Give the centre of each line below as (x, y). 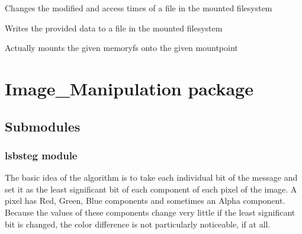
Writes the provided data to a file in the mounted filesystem (114, 28)
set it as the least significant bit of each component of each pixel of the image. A (151, 189)
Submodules (43, 126)
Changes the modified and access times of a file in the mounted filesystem (139, 8)
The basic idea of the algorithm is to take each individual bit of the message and (151, 177)
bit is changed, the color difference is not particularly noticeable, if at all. (138, 224)
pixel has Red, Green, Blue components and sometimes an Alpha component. (145, 201)
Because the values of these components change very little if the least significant (150, 212)
